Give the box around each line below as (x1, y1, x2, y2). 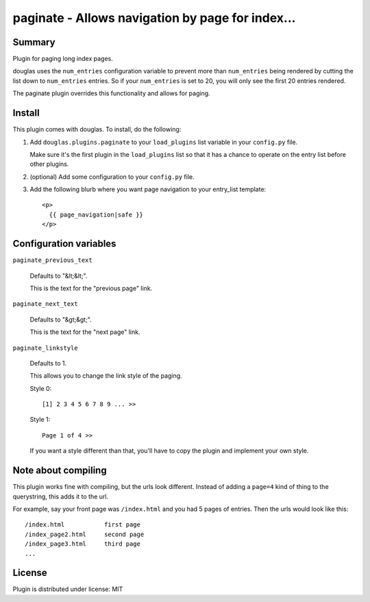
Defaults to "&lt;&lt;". (29, 272, 88, 280)
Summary (12, 36, 56, 48)
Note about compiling (12, 465, 107, 477)
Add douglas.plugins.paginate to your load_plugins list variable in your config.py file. (29, 138, 298, 146)
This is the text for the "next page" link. (29, 328, 140, 336)
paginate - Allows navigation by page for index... (12, 10, 296, 25)
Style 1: (29, 416, 51, 424)
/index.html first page (25, 521, 140, 529)
